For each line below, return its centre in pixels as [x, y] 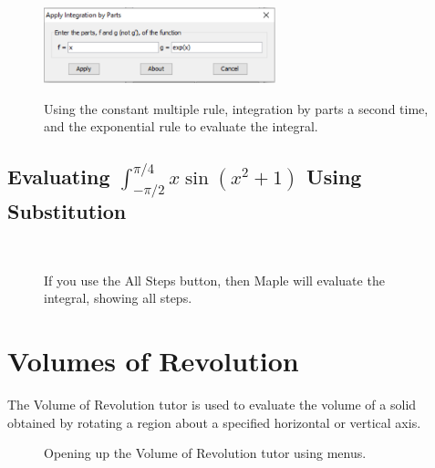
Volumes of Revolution [153, 360]
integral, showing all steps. [118, 298]
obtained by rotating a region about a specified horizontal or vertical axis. [214, 422]
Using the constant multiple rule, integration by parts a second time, [236, 108]
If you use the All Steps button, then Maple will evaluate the [214, 280]
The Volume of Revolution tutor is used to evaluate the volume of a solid [212, 404]
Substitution [67, 211]
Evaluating [59, 177]
